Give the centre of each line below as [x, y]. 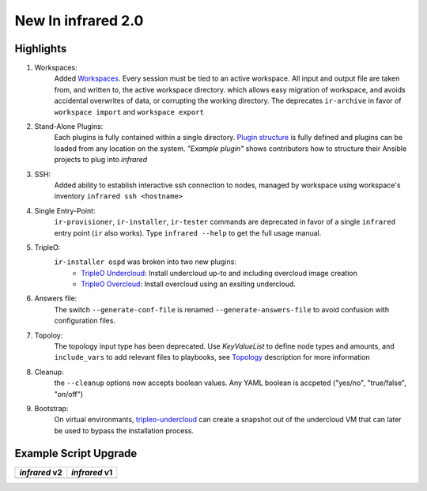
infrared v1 [92, 472]
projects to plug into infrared [101, 160]
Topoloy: [49, 335]
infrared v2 [41, 472]
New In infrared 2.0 [79, 21]
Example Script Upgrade [76, 453]
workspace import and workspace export [129, 111]
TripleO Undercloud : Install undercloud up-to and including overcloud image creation [219, 273]
